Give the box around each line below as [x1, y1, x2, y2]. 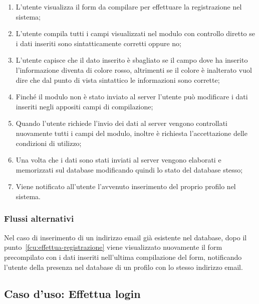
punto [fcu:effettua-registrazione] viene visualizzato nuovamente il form [4, 242, 222, 252]
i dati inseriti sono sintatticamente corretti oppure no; [16, 38, 181, 48]
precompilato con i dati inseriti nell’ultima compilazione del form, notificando [4, 251, 242, 262]
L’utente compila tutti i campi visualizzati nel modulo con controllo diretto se [16, 28, 255, 39]
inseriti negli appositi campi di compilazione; [16, 101, 153, 111]
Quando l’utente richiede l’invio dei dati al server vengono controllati [16, 118, 228, 128]
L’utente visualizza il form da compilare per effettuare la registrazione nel [16, 2, 242, 12]
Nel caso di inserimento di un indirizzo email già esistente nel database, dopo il [4, 232, 247, 242]
